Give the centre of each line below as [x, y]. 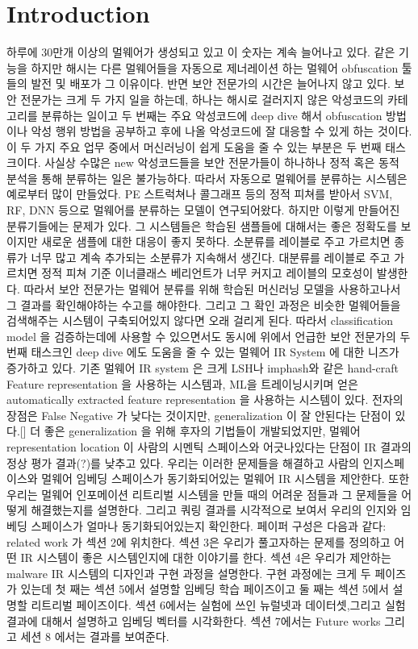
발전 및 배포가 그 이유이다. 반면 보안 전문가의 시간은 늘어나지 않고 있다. [211, 83]
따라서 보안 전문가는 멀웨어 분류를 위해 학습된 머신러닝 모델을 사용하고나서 [212, 289]
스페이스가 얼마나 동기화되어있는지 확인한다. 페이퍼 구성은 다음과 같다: [209, 525]
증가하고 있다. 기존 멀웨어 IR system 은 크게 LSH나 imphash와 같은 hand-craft [203, 368]
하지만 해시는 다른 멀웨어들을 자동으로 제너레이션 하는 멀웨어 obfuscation [215, 67]
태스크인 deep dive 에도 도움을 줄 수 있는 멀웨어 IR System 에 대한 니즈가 [215, 352]
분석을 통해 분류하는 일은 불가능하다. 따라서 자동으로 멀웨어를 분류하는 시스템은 [207, 178]
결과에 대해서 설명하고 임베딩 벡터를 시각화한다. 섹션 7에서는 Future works [194, 620]
